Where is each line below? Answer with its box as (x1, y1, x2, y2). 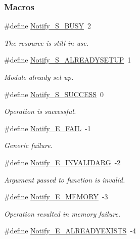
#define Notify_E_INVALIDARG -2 (4, 157, 121, 167)
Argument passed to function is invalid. (4, 174, 125, 185)
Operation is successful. (4, 106, 76, 116)
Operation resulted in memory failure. (4, 208, 121, 219)
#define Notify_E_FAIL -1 (4, 123, 91, 133)
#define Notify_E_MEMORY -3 (4, 191, 108, 202)
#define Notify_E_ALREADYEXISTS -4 (4, 225, 136, 236)
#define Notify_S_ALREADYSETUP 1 (4, 54, 131, 65)
